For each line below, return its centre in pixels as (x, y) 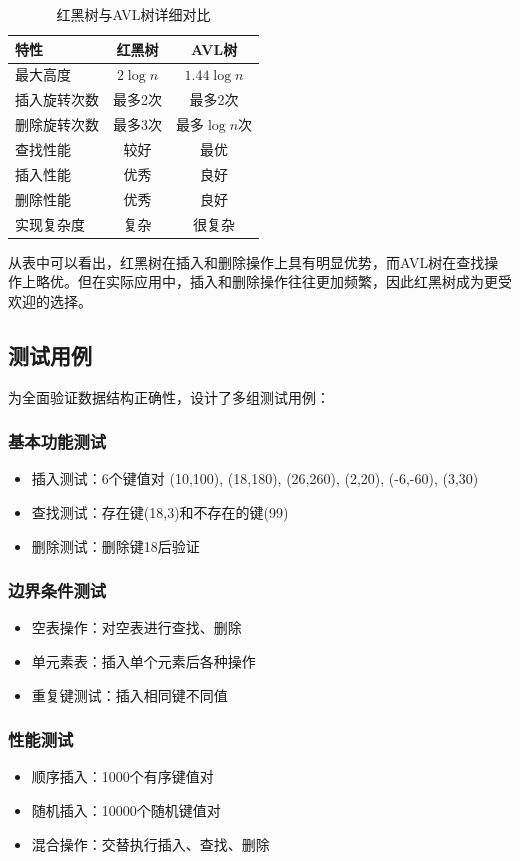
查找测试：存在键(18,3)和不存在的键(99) (160, 511)
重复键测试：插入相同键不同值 (129, 694)
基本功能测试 (57, 441)
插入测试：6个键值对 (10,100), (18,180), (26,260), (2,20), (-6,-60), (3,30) (255, 478)
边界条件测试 (57, 590)
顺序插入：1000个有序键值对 (122, 776)
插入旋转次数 (57, 99)
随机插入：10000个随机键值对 (126, 809)
